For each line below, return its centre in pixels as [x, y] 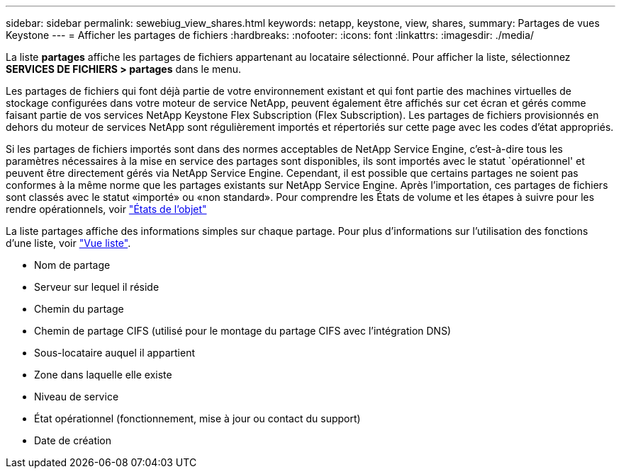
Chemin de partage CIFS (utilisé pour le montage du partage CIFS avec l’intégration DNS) [243, 331]
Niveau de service [77, 397]
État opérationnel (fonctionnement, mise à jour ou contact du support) [197, 418]
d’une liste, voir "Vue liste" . [68, 243]
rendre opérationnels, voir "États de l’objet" [106, 209]
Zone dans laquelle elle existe [103, 375]
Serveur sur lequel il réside [97, 287]
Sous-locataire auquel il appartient [114, 353]
